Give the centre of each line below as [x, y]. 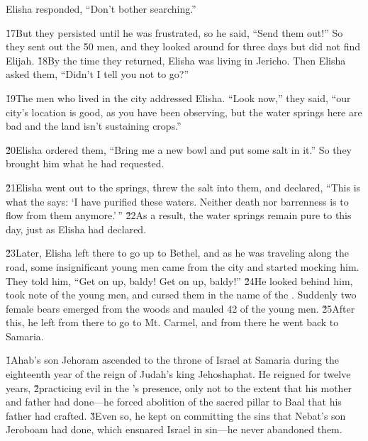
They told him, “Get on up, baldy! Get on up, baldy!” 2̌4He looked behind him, [179, 280]
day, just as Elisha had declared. [76, 229]
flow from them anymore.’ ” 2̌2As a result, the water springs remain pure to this [179, 215]
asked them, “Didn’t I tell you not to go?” [97, 74]
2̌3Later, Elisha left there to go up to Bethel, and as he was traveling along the [177, 253]
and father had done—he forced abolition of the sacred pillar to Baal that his [174, 402]
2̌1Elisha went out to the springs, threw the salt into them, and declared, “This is [183, 187]
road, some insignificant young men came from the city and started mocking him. [183, 266]
